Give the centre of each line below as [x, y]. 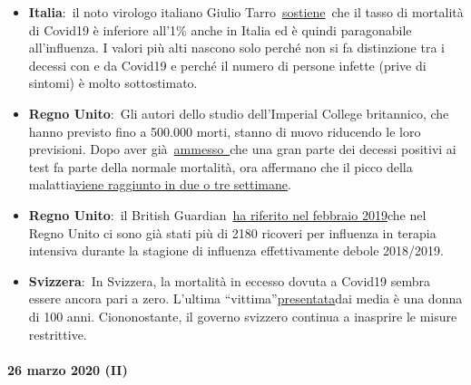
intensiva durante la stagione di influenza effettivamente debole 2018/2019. [236, 250]
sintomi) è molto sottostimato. [113, 83]
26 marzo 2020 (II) [68, 369]
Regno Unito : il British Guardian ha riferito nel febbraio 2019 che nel [227, 214]
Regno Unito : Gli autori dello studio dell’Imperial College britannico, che [239, 113]
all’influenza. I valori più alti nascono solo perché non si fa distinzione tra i [236, 48]
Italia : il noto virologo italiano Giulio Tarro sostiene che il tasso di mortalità [246, 12]
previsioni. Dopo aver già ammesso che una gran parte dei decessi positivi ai [242, 149]
